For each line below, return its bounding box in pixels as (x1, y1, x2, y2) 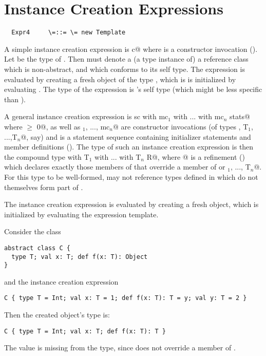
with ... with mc (173, 111, 224, 122)
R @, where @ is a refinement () (146, 151, 245, 162)
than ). (4, 93, 26, 104)
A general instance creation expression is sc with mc (4, 111, 168, 122)
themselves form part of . (4, 181, 83, 192)
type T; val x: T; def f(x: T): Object (11, 253, 148, 260)
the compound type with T (4, 151, 89, 162)
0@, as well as (36, 121, 81, 132)
